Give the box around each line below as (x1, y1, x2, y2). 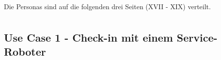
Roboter (4, 44, 46, 59)
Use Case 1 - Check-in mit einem (4, 30, 173, 45)
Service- (176, 30, 218, 45)
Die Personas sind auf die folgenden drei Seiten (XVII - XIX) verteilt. (4, 1, 211, 12)
